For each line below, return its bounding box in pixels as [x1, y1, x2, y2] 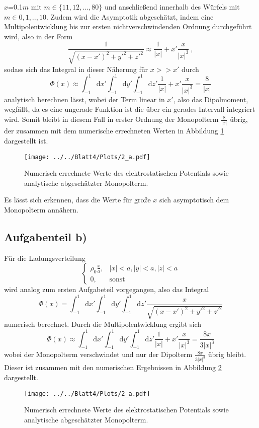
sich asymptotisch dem [159, 194, 229, 205]
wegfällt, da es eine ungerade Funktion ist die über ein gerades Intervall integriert [4, 104, 255, 114]
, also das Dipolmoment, [173, 94, 248, 104]
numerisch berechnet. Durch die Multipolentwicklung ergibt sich [4, 319, 202, 329]
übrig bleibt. [208, 349, 246, 360]
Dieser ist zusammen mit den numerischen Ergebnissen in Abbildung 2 [4, 362, 222, 373]
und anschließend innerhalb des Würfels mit [104, 2, 240, 12]
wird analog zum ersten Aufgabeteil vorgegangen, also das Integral [4, 284, 209, 295]
